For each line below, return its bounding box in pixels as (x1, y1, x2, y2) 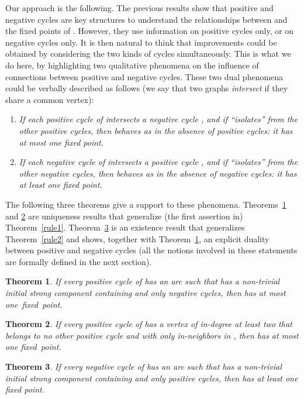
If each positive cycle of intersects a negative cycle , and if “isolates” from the (19, 113, 298, 125)
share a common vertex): (5, 93, 94, 105)
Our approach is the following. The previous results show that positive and (5, 2, 274, 13)
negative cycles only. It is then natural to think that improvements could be (5, 36, 277, 48)
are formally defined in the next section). (5, 255, 152, 267)
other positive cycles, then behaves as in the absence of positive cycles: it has (19, 124, 293, 136)
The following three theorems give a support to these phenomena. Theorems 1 (5, 198, 286, 210)
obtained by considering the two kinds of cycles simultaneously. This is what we (5, 47, 291, 60)
